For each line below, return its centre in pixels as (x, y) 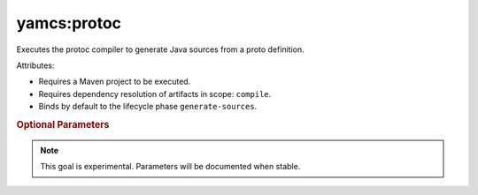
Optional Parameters (63, 124)
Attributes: (35, 65)
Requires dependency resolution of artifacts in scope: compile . (155, 94)
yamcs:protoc (69, 23)
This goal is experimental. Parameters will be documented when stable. (170, 167)
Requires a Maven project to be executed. (115, 82)
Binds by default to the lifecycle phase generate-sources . (148, 107)
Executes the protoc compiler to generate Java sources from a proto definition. (160, 49)
